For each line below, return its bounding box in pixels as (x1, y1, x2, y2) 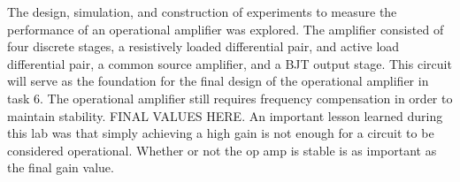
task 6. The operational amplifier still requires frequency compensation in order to (7, 88, 453, 107)
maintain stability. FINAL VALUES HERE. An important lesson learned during (7, 106, 443, 125)
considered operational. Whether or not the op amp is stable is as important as (7, 140, 437, 159)
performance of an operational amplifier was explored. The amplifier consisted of (7, 19, 444, 38)
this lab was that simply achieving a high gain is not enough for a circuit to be (7, 124, 434, 142)
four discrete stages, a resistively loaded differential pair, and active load (7, 37, 400, 56)
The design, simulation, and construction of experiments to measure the (7, 3, 397, 20)
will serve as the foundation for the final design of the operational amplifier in (7, 72, 429, 90)
